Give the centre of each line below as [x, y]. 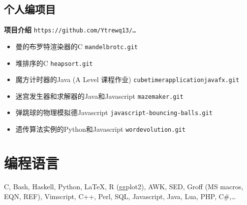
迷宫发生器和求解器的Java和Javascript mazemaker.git [99, 96]
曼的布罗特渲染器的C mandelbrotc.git [77, 46]
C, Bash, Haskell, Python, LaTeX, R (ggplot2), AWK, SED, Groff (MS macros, [124, 186]
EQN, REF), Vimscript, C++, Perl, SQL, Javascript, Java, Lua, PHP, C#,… [120, 196]
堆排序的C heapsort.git [54, 63]
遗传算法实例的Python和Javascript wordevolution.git [100, 129]
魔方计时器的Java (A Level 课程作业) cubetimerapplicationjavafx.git [127, 79]
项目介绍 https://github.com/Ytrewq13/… [70, 30]
